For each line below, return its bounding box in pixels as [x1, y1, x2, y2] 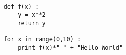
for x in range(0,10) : [3, 36, 81, 43]
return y [18, 19, 46, 27]
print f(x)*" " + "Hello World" [18, 44, 123, 51]
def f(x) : [3, 3, 39, 10]
